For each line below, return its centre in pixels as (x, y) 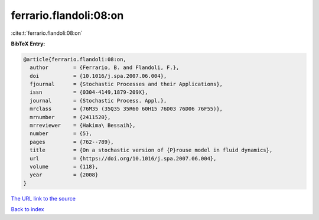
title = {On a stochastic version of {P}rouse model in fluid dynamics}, (151, 150)
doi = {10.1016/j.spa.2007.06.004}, (98, 76)
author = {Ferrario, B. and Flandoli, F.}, (105, 68)
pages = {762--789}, (72, 142)
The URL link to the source (43, 198)
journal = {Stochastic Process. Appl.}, (98, 101)
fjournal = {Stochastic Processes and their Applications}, (126, 84)
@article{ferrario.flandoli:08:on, (75, 59)
